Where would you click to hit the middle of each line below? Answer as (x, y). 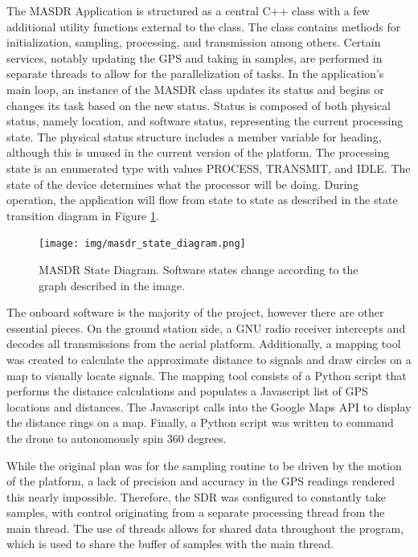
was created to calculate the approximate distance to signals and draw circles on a (209, 359)
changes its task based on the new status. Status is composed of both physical (199, 105)
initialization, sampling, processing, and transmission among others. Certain (194, 42)
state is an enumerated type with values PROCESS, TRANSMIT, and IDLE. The (209, 168)
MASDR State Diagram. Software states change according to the (199, 269)
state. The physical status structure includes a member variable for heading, (194, 136)
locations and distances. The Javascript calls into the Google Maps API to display (209, 406)
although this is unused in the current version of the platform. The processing (198, 152)
